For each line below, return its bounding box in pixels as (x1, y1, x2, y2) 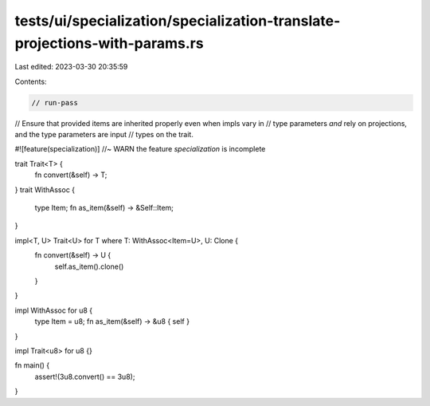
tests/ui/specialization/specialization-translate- (14, 12, 341, 30)
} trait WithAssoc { (14, 184, 76, 195)
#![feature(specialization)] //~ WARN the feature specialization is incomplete (14, 144, 266, 154)
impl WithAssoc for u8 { (14, 305, 93, 315)
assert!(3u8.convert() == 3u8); (34, 372, 135, 381)
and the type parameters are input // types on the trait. (14, 130, 194, 140)
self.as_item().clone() (54, 262, 124, 271)
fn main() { (14, 361, 50, 370)
